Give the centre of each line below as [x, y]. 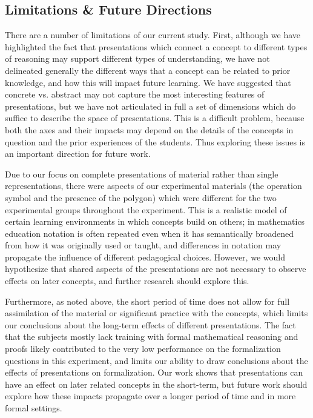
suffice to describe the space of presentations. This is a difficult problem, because [155, 118]
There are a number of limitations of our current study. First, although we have [153, 35]
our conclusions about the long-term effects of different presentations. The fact [150, 324]
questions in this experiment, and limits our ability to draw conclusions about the [156, 360]
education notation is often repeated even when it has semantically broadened [150, 233]
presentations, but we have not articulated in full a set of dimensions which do [150, 106]
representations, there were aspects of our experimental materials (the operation [153, 186]
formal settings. [34, 408]
